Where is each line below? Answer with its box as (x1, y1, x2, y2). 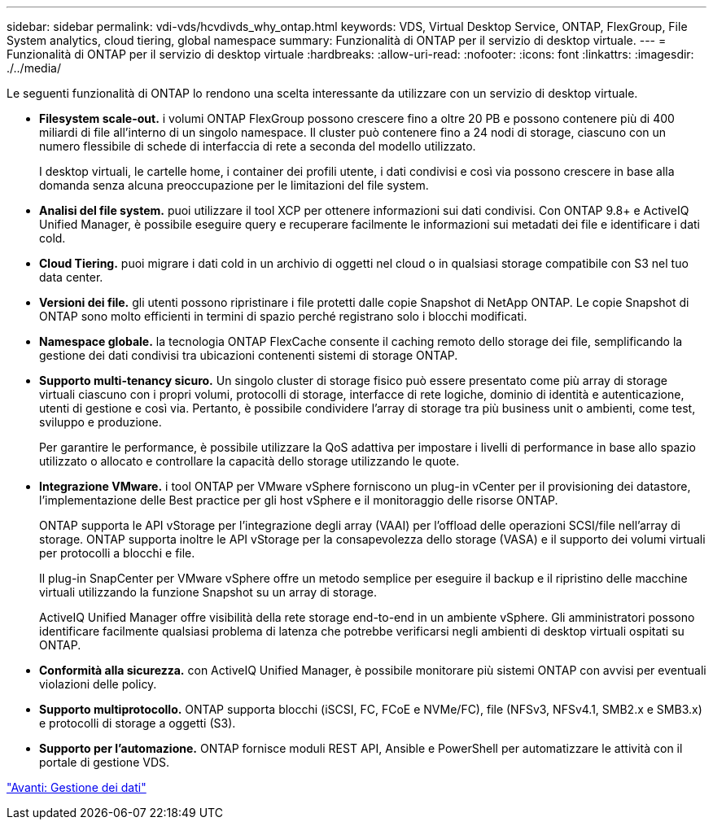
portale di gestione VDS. (39, 755, 170, 769)
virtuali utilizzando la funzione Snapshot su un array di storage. (39, 585, 378, 599)
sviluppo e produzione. (39, 415, 162, 429)
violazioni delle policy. (39, 677, 157, 691)
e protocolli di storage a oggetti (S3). (39, 716, 236, 730)
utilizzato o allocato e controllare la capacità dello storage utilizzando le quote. (39, 454, 460, 468)
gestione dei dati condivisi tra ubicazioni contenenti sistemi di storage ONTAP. (39, 348, 458, 362)
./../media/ (7, 61, 61, 75)
